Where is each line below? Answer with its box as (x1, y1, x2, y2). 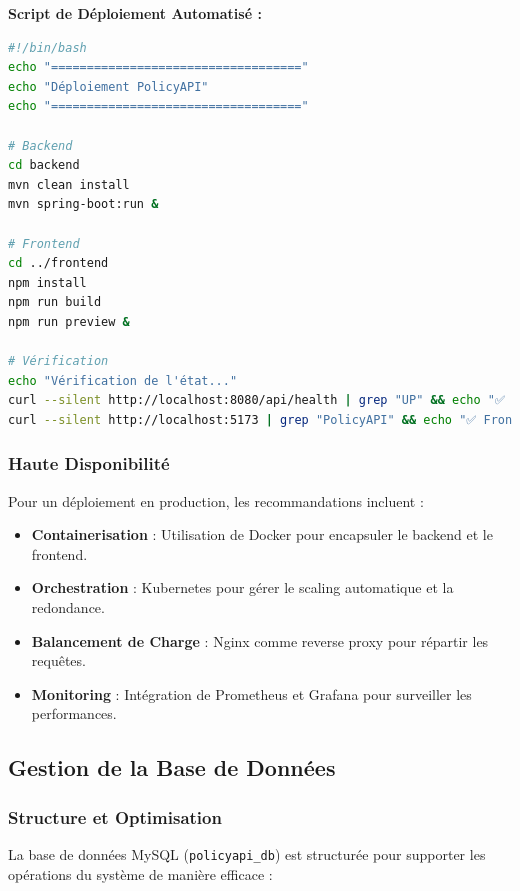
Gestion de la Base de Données (8, 752, 336, 783)
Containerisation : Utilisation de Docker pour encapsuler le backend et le (31, 524, 493, 545)
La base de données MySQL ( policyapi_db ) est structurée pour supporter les (8, 844, 486, 865)
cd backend (8, 158, 80, 173)
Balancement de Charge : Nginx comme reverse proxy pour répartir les (31, 630, 489, 651)
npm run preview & (8, 314, 130, 329)
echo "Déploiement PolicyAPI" (8, 79, 209, 94)
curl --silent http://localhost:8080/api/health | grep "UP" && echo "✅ (8, 393, 505, 408)
